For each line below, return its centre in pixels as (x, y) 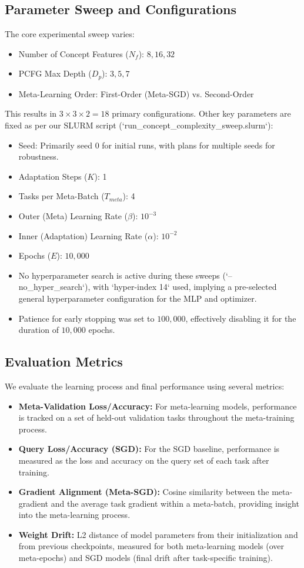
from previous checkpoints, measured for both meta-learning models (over (151, 546)
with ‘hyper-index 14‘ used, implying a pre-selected (185, 287)
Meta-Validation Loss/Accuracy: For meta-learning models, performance (158, 406)
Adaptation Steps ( (53, 176)
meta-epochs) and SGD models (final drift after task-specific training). (146, 558)
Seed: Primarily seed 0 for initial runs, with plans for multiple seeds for (147, 145)
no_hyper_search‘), (54, 287)
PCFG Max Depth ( (55, 73)
